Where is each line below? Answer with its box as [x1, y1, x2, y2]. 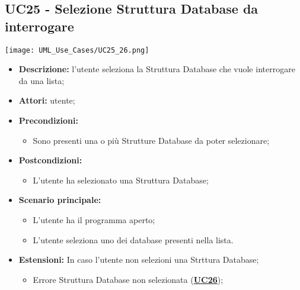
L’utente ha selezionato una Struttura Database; [33, 173, 209, 186]
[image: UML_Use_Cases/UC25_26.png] [5, 46, 149, 54]
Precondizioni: [18, 114, 78, 127]
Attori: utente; [18, 94, 75, 107]
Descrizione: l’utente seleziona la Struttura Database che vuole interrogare [18, 63, 295, 75]
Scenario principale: [18, 194, 101, 206]
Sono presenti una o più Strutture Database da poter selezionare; [33, 134, 270, 146]
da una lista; [18, 74, 65, 86]
